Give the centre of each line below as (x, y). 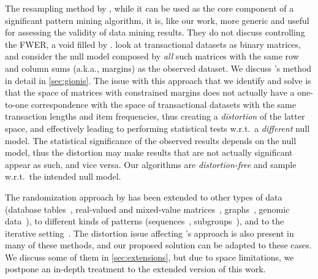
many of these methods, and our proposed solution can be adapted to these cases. (158, 245)
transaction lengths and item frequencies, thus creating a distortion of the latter (155, 116)
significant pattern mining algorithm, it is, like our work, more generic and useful (157, 20)
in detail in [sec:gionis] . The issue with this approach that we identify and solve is (158, 80)
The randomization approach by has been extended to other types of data (144, 197)
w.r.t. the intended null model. (63, 176)
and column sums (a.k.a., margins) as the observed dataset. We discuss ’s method (158, 68)
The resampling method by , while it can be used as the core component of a (150, 8)
